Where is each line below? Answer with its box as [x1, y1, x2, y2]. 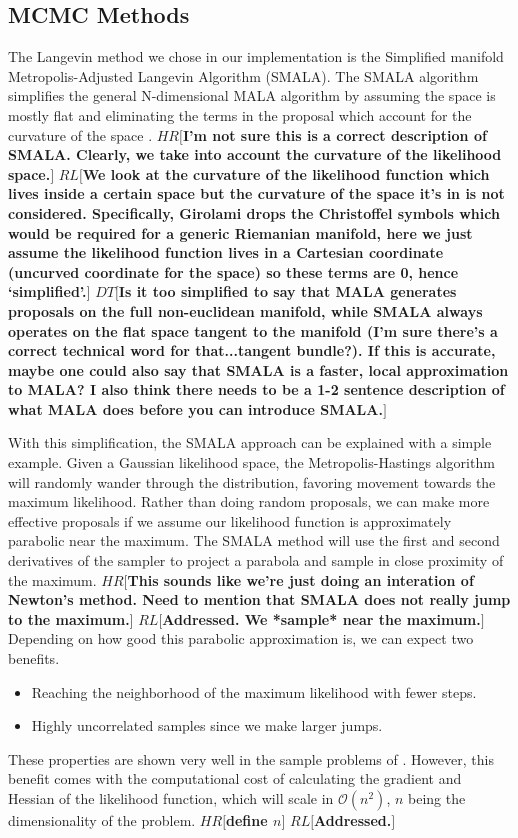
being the [408, 787, 466, 808]
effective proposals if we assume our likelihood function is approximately [8, 510, 452, 531]
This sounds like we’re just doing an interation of [127, 569, 474, 590]
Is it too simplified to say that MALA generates [118, 281, 457, 302]
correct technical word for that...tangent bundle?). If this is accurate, [8, 340, 496, 361]
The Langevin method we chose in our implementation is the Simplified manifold [8, 46, 504, 67]
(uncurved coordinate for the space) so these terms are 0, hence [8, 261, 459, 282]
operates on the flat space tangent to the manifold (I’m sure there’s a [8, 320, 498, 341]
